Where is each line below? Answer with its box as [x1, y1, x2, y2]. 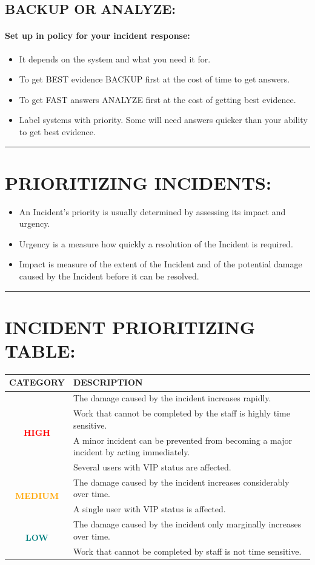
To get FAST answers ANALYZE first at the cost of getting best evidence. [19, 93, 296, 105]
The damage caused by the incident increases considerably [73, 475, 290, 488]
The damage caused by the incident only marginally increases [73, 518, 302, 530]
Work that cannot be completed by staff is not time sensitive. [73, 544, 302, 557]
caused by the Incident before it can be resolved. [19, 270, 199, 282]
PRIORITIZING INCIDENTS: [5, 170, 271, 195]
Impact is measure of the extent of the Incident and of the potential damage [19, 258, 302, 270]
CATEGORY [9, 376, 65, 389]
